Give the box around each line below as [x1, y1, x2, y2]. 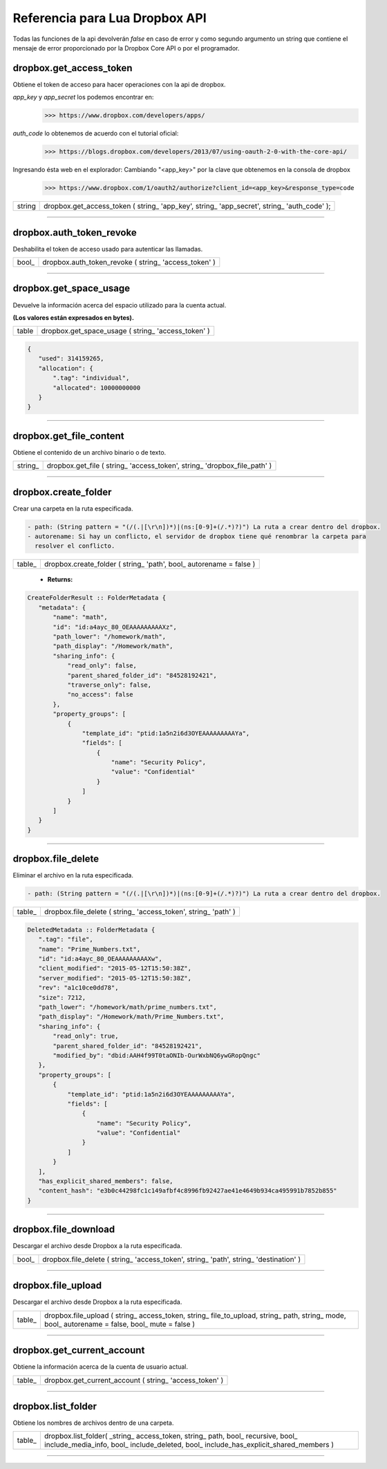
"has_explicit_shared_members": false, [38, 1177, 173, 1185]
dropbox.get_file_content [12, 430, 124, 442]
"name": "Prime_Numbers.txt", [38, 945, 141, 953]
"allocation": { [38, 364, 93, 372]
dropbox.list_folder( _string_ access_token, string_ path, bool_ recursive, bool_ [44, 1431, 298, 1441]
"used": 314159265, [38, 354, 104, 363]
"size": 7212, [38, 994, 86, 1001]
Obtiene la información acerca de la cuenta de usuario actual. [12, 1363, 189, 1371]
